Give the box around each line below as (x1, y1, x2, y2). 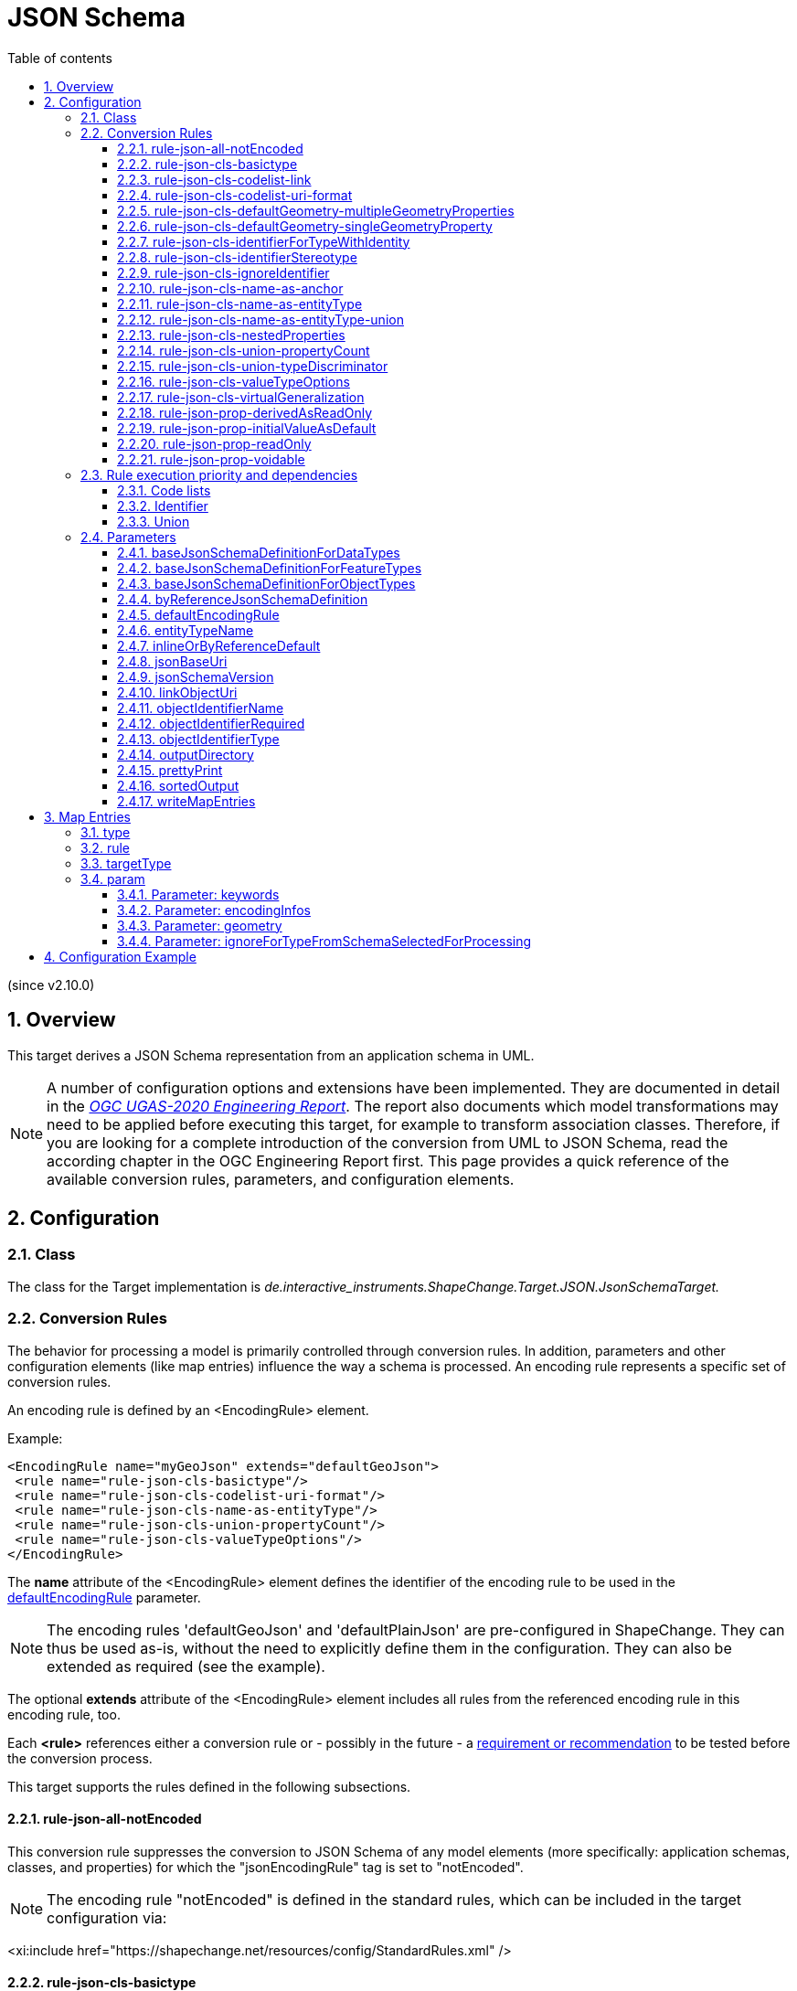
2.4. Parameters (80, 528, 176, 545)
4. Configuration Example (44, 948, 197, 964)
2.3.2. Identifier (117, 497, 208, 514)
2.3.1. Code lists (117, 482, 211, 498)
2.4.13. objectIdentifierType (117, 730, 280, 747)
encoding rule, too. (7, 1706, 121, 1722)
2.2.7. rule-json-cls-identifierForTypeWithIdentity (117, 233, 410, 250)
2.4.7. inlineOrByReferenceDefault (117, 637, 321, 654)
